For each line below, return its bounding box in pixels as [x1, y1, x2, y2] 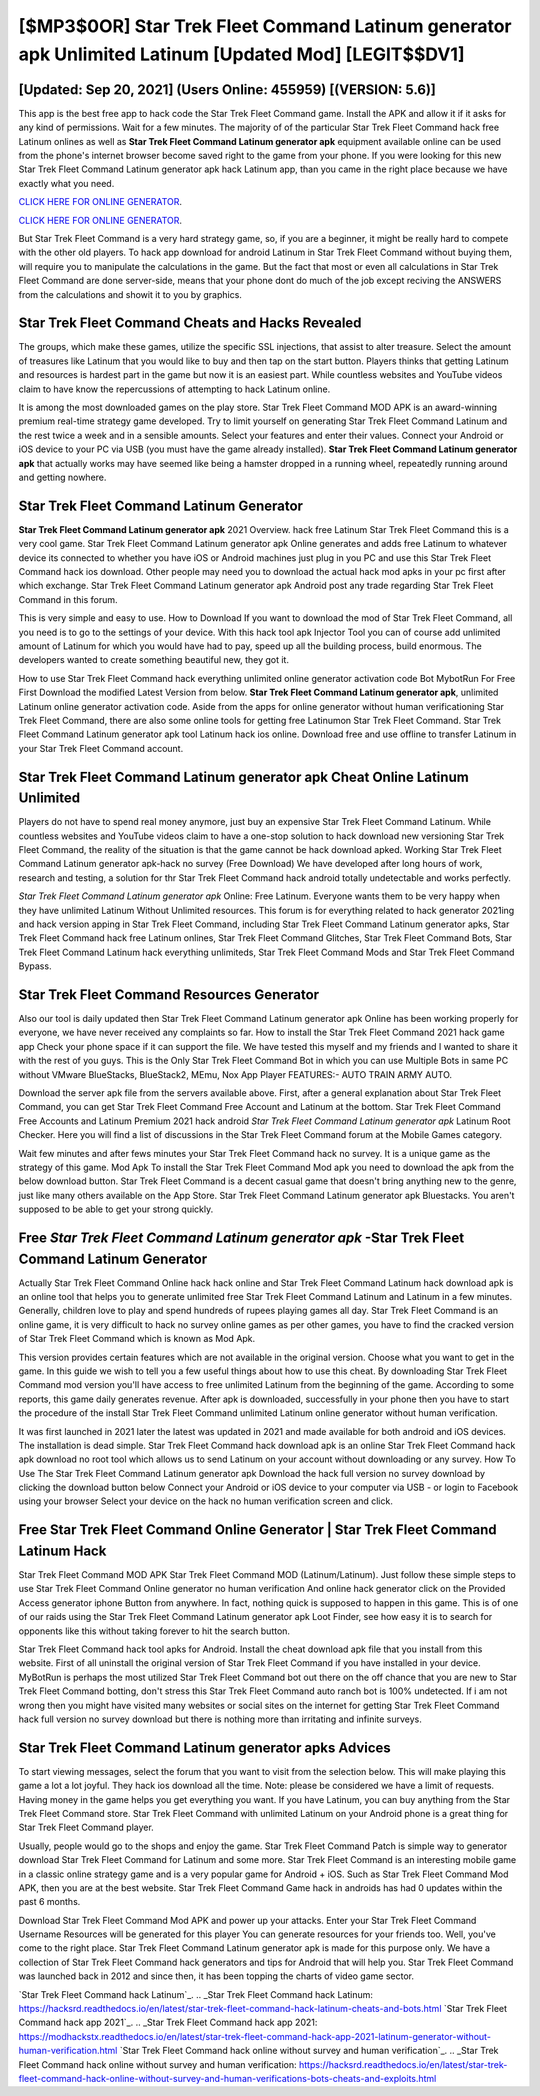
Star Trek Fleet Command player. [18, 1821, 154, 1834]
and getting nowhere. [18, 471, 107, 483]
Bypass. [18, 960, 52, 972]
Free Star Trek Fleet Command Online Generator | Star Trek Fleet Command [18, 1521, 497, 1539]
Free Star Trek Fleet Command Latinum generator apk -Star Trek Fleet [18, 1229, 465, 1246]
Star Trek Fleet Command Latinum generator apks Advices [18, 1739, 392, 1756]
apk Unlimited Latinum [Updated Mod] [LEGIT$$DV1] [18, 43, 465, 65]
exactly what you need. [18, 177, 115, 189]
